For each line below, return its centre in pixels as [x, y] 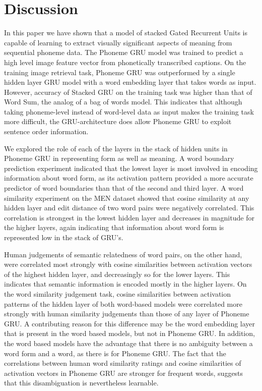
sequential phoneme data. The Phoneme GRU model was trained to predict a [124, 52]
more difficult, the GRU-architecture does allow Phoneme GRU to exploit [118, 121]
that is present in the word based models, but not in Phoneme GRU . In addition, [129, 333]
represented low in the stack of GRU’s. [64, 237]
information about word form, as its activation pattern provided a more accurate [129, 178]
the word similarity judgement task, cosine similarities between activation [118, 293]
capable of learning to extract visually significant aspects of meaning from [118, 42]
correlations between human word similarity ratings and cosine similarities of [123, 363]
